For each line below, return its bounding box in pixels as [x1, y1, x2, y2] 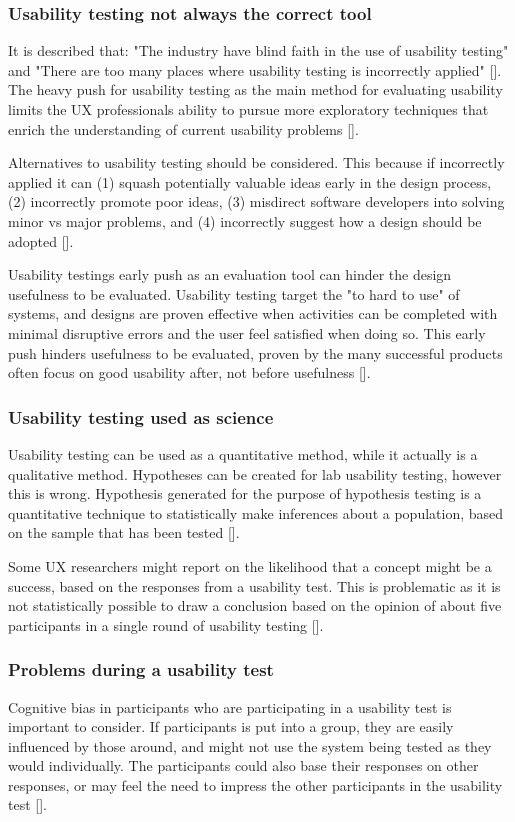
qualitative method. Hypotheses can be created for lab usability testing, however [8, 463, 502, 484]
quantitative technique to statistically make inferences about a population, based [8, 502, 504, 523]
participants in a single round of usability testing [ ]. [8, 614, 324, 635]
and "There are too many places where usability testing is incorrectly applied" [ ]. [8, 59, 502, 80]
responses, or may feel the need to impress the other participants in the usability [8, 774, 503, 795]
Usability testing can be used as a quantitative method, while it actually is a [8, 443, 478, 464]
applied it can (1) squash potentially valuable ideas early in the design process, [8, 171, 492, 192]
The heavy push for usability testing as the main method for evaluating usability [8, 79, 503, 100]
